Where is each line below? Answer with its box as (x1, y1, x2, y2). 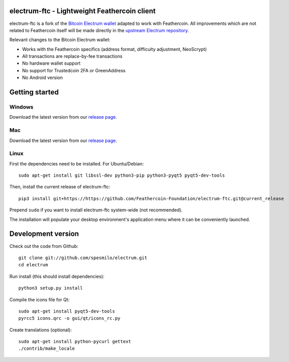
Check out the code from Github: (9, 243, 78, 249)
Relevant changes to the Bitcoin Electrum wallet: (9, 37, 111, 43)
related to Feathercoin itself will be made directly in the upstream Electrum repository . (9, 27, 189, 33)
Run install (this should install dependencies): (9, 273, 104, 280)
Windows (9, 103, 34, 110)
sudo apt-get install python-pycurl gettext (18, 339, 132, 345)
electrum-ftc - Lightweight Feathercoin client (9, 7, 156, 15)
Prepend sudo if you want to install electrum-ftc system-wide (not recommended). (9, 207, 183, 213)
